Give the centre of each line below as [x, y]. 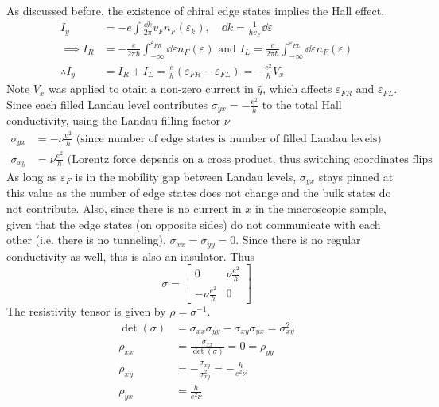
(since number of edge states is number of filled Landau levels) [229, 139]
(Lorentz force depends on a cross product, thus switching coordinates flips [250, 159]
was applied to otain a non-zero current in [151, 89]
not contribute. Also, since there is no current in [124, 209]
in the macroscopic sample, [321, 209]
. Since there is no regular [298, 240]
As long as [32, 176]
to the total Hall [302, 104]
